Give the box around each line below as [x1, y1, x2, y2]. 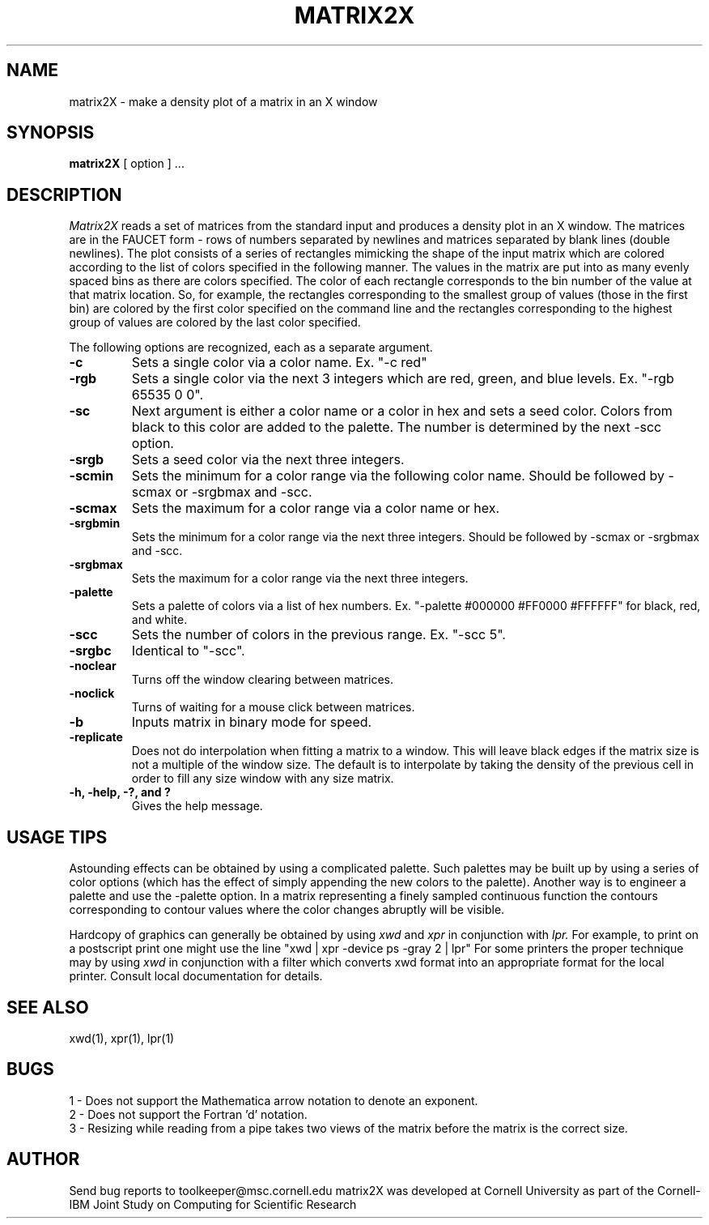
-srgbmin [69, 516, 121, 531]
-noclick [69, 686, 115, 701]
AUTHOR [6, 1149, 80, 1170]
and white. [131, 612, 188, 627]
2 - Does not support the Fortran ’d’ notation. [69, 1107, 308, 1121]
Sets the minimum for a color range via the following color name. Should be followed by [131, 467, 664, 484]
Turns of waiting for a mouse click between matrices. [131, 700, 415, 715]
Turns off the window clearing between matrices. [131, 672, 393, 687]
